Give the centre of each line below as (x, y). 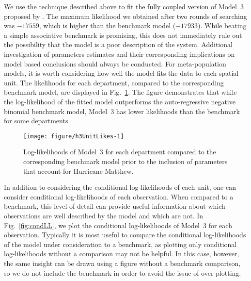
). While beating (222, 25)
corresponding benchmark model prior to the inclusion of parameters (125, 161)
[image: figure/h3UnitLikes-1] (74, 136)
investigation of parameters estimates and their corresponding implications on (119, 54)
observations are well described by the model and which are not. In (104, 215)
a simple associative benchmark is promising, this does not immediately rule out (123, 35)
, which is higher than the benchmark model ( (107, 25)
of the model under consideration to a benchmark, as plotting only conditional (120, 244)
